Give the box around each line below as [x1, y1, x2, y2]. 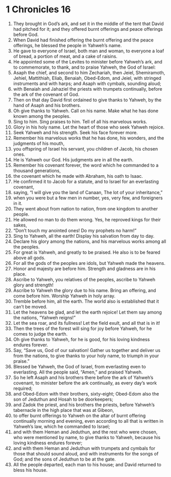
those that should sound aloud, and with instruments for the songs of [13, 450, 159, 457]
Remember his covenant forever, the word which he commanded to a [13, 162, 159, 168]
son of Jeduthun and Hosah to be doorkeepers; [13, 396, 114, 402]
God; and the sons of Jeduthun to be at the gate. [13, 456, 116, 462]
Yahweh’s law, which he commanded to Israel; [13, 423, 110, 429]
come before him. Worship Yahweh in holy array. [13, 293, 116, 299]
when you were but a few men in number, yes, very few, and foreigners [13, 195, 163, 201]
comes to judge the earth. [13, 330, 68, 337]
